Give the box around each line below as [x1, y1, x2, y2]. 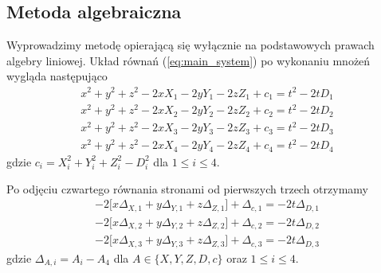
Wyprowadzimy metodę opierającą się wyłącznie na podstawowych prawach [6, 37, 375, 53]
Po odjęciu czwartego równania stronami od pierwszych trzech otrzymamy [6, 180, 368, 197]
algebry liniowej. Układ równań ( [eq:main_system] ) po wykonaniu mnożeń [6, 52, 371, 68]
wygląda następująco [6, 68, 108, 84]
